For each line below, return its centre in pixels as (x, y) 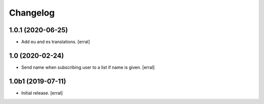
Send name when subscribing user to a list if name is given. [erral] (88, 67)
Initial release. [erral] (42, 93)
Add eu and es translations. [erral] (56, 42)
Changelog (32, 13)
